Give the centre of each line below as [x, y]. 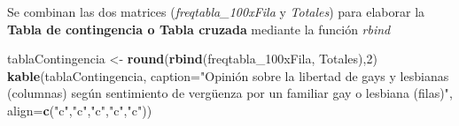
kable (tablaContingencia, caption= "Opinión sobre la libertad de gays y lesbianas [228, 75]
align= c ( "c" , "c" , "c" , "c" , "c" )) [80, 110]
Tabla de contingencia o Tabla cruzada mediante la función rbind [199, 29]
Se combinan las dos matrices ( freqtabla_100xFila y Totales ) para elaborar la [216, 11]
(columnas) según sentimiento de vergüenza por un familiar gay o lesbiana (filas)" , [230, 93]
